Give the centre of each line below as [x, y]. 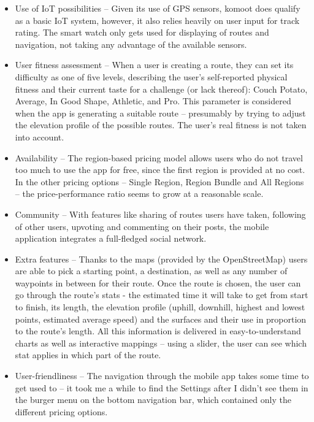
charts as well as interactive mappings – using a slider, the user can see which [161, 343]
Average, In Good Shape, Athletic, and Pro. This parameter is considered [153, 101]
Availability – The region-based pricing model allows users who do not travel [159, 157]
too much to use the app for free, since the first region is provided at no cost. [160, 170]
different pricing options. [61, 411]
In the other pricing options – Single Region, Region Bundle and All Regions [159, 181]
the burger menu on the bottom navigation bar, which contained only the [153, 400]
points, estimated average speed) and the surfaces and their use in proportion [161, 319]
